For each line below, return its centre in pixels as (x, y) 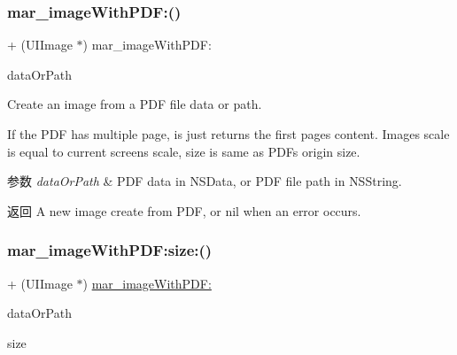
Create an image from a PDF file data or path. (135, 104)
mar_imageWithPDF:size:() (110, 250)
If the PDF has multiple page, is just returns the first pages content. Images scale (228, 134)
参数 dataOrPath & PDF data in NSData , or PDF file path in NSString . (205, 181)
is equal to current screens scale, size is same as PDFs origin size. (184, 151)
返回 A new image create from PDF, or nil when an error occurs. (184, 210)
